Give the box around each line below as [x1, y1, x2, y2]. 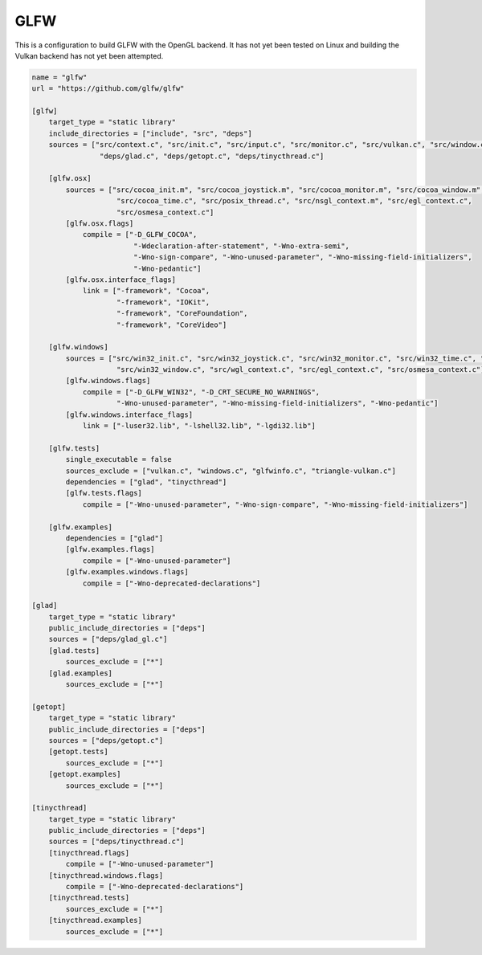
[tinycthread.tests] [48, 893, 130, 903]
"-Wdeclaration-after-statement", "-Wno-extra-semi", [133, 241, 349, 251]
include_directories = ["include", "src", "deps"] [48, 129, 252, 138]
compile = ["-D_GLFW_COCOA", [82, 230, 198, 239]
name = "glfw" [31, 72, 88, 82]
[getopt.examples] [48, 769, 121, 779]
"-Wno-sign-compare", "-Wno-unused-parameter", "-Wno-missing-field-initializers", [133, 253, 473, 262]
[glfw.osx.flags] [65, 219, 134, 228]
